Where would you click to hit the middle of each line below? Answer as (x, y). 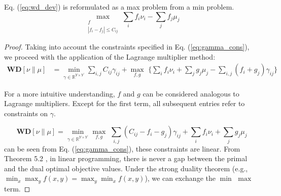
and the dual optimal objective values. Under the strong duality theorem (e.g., (126, 168)
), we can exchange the (180, 178)
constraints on (26, 113)
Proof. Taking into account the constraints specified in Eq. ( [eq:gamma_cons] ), (127, 47)
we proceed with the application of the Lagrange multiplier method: (110, 56)
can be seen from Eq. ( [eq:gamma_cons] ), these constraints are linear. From (122, 148)
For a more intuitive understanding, (60, 93)
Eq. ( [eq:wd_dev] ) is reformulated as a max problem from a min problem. (119, 7)
